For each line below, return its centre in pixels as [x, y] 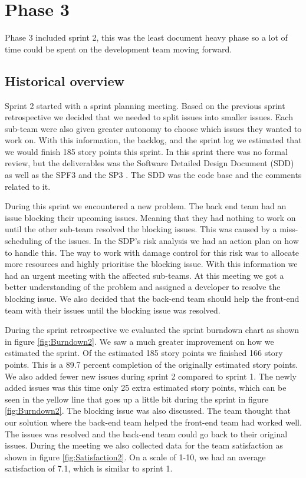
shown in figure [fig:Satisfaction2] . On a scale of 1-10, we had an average [135, 456]
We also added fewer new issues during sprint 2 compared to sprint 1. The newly [151, 376]
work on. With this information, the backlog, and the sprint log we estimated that [153, 140]
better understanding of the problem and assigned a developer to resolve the [143, 287]
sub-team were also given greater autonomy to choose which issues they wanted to [153, 128]
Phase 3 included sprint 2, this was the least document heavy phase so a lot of [146, 37]
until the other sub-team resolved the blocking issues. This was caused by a [141, 229]
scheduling [24, 241]
